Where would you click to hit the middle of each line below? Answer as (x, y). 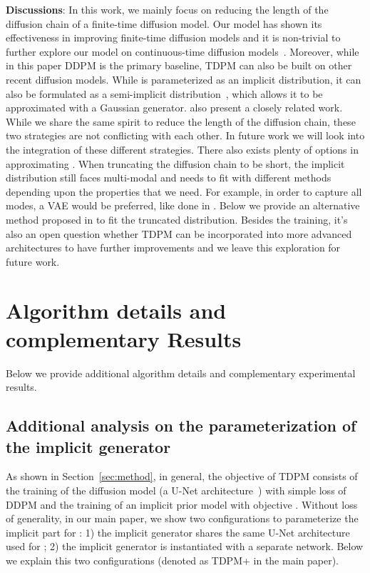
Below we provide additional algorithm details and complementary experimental (181, 373)
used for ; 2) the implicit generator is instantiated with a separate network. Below (185, 546)
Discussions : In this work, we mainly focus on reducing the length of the (167, 9)
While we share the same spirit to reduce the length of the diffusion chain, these (181, 121)
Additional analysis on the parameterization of (181, 425)
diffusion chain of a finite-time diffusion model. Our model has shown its (164, 23)
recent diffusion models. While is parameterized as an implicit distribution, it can (184, 79)
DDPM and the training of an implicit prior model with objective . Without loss (182, 504)
